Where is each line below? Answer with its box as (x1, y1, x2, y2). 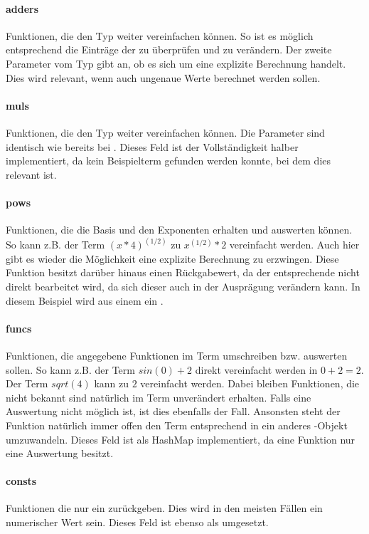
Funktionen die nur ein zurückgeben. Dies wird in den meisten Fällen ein (6, 501, 323, 515)
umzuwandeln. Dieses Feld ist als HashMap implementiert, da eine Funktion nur (6, 431, 355, 446)
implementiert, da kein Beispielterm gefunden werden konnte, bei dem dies (6, 153, 331, 168)
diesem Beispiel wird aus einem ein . (6, 293, 164, 308)
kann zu (94, 376, 129, 391)
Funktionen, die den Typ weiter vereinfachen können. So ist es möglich (6, 28, 314, 43)
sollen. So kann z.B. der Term (6, 362, 135, 377)
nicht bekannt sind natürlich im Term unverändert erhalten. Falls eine (6, 389, 311, 404)
